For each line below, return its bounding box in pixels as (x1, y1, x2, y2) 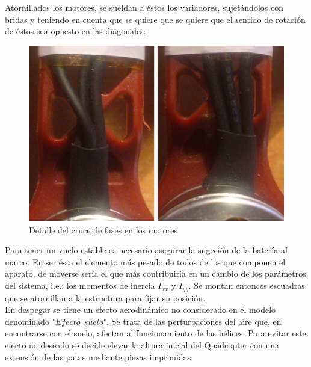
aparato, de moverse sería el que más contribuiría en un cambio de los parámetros (5, 267, 306, 280)
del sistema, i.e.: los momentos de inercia (5, 279, 155, 292)
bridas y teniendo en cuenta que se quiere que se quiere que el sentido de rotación (5, 13, 306, 25)
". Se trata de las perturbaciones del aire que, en (103, 315, 282, 327)
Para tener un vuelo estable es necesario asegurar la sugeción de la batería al (5, 244, 288, 256)
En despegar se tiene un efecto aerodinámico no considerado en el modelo (5, 303, 276, 316)
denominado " (5, 315, 55, 327)
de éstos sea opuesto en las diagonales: (5, 25, 146, 37)
